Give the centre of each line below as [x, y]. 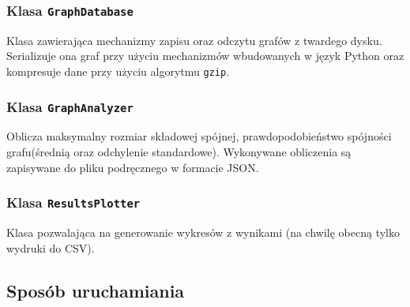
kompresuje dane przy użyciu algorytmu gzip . [118, 71]
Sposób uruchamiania [96, 290]
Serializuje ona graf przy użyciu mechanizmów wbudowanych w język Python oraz [205, 56]
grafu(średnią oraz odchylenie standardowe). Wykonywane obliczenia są [179, 152]
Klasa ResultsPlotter [73, 202]
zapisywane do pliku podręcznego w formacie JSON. [133, 167]
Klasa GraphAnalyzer [70, 106]
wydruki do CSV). [51, 247]
